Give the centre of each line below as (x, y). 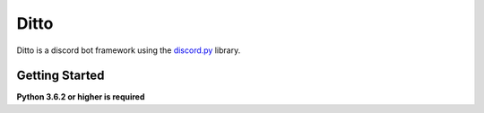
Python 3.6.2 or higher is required (81, 97)
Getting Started (60, 76)
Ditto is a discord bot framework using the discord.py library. (129, 50)
